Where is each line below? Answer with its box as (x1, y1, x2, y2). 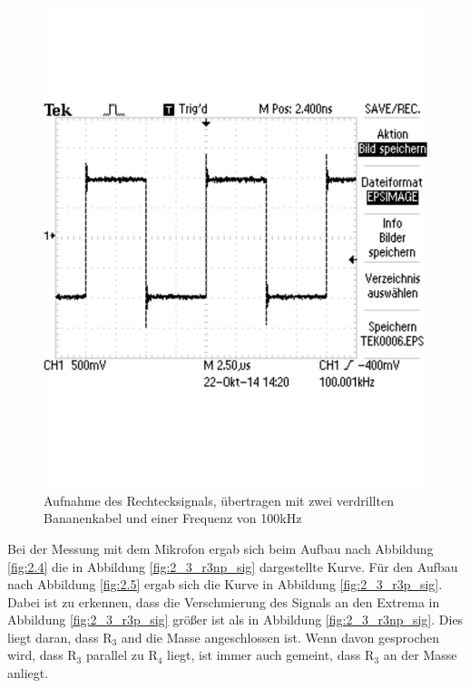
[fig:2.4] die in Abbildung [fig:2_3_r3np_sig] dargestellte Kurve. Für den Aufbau (7, 557, 458, 576)
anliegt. (7, 664, 49, 683)
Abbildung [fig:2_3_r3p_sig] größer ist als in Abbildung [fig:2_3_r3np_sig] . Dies (7, 610, 464, 629)
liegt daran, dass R (7, 627, 113, 646)
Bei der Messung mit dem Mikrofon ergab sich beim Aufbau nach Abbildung (7, 538, 434, 557)
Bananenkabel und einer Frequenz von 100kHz (44, 509, 302, 528)
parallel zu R (85, 645, 158, 664)
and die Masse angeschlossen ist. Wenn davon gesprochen (121, 627, 440, 646)
